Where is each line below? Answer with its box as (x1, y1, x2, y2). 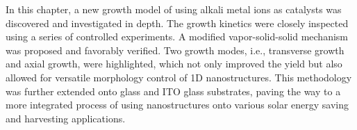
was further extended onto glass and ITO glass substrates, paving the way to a (6, 83, 341, 98)
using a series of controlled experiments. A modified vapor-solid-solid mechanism (6, 29, 349, 44)
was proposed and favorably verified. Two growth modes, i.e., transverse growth (6, 42, 344, 57)
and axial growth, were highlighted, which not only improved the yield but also (6, 56, 342, 71)
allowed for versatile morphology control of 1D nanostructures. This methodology (6, 70, 352, 84)
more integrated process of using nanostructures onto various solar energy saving (6, 97, 349, 112)
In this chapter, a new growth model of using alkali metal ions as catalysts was (6, 2, 342, 16)
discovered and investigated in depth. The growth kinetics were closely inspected (6, 15, 349, 30)
